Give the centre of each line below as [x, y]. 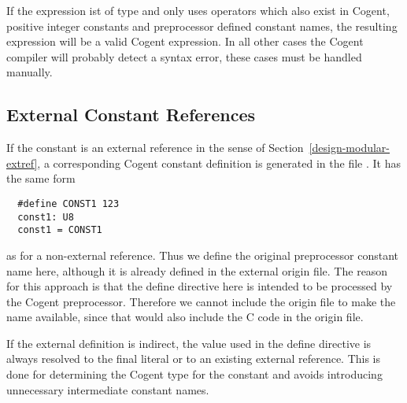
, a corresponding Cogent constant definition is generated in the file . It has [219, 163]
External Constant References [131, 115]
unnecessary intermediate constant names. [108, 389]
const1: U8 [46, 217]
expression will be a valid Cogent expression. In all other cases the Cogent [185, 41]
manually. [30, 72]
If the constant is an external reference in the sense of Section [155, 148]
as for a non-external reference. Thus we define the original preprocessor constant [203, 255]
